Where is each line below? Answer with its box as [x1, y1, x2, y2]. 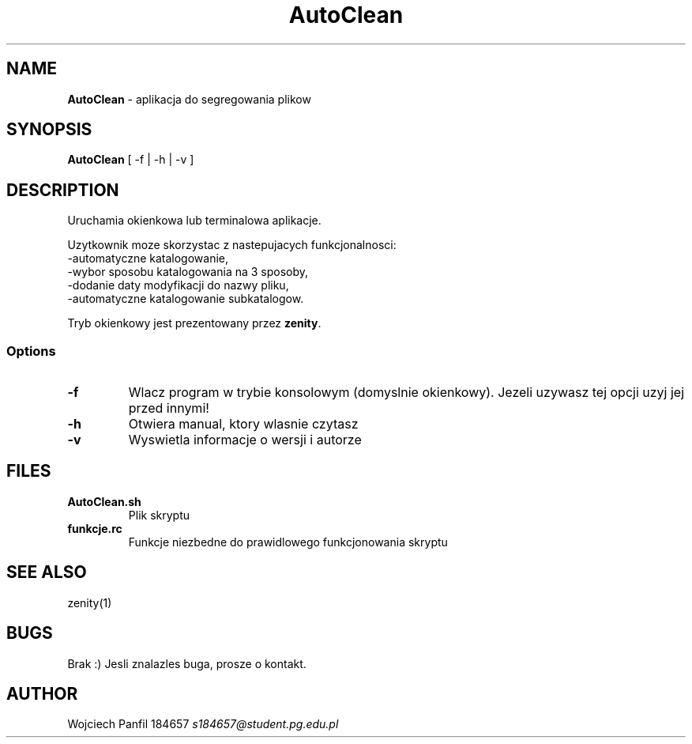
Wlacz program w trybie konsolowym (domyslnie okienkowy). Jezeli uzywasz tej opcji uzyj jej [128, 384, 685, 401]
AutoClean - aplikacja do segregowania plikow [67, 92, 311, 106]
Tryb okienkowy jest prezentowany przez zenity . [67, 316, 322, 330]
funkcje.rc [67, 521, 122, 535]
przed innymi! [128, 400, 209, 417]
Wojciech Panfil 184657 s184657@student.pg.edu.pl [67, 717, 339, 731]
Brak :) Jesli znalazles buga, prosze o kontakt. [67, 656, 307, 670]
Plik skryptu [128, 508, 190, 522]
